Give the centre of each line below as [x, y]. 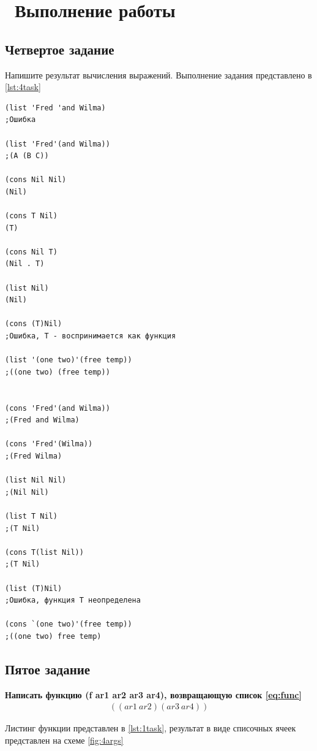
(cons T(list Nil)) [44, 552]
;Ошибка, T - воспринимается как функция [91, 336]
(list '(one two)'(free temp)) [69, 360]
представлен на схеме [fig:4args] [64, 740]
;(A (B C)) [27, 156]
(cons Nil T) [31, 252]
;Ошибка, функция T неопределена [73, 600]
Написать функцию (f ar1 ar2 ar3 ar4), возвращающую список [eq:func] [153, 694]
